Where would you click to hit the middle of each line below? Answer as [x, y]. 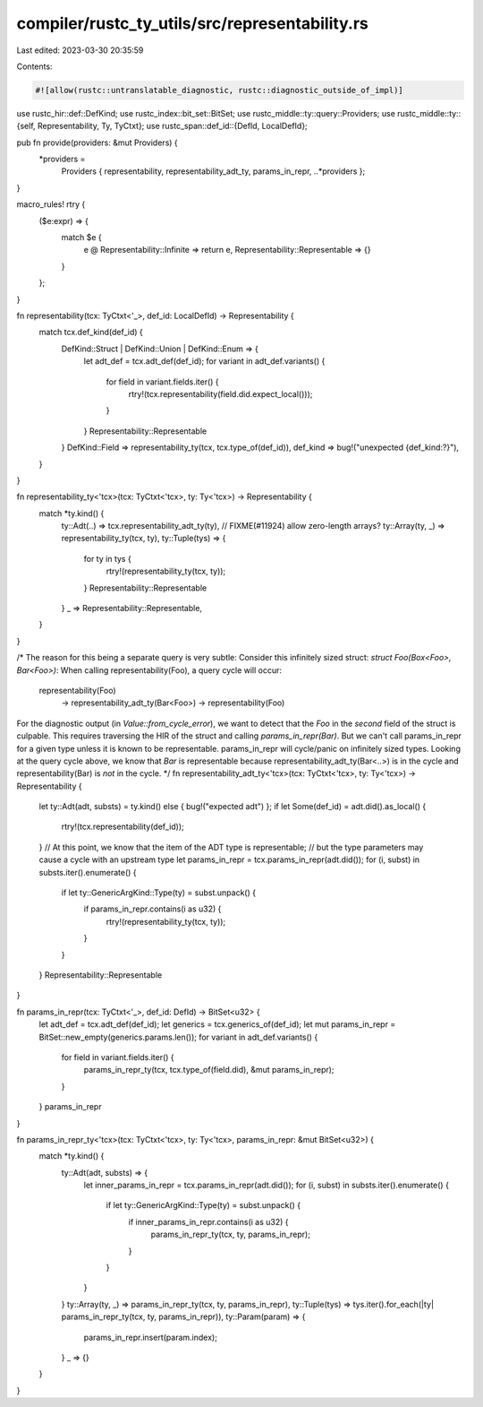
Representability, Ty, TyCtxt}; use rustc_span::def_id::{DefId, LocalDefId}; [172, 126]
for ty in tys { [107, 558]
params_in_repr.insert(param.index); [151, 1337]
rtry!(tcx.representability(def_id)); [123, 827]
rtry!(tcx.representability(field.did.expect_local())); [220, 393]
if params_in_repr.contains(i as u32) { [153, 909]
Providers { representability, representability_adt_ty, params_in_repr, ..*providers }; [213, 171]
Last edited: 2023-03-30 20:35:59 [80, 50]
